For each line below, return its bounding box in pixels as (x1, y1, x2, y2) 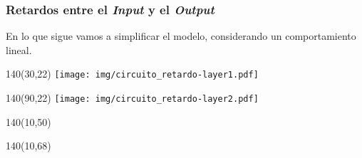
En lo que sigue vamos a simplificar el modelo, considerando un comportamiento (6, 28, 356, 43)
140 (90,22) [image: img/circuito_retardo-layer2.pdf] (6, 90, 259, 105)
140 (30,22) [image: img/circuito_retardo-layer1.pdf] (6, 66, 259, 81)
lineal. (6, 42, 32, 57)
